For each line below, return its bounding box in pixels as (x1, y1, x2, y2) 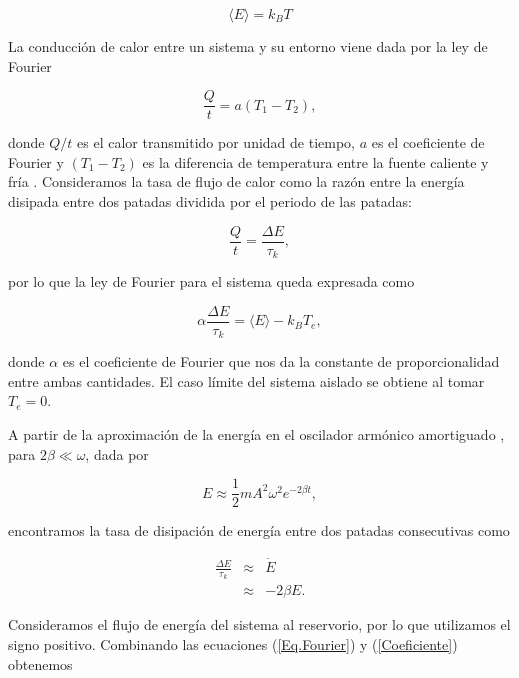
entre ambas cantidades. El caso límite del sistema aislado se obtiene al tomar (8, 370, 485, 391)
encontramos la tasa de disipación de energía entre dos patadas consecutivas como (8, 520, 510, 541)
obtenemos (8, 653, 73, 674)
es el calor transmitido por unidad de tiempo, (77, 132, 355, 153)
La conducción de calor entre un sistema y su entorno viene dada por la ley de (8, 36, 488, 56)
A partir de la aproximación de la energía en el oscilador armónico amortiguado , (8, 424, 505, 445)
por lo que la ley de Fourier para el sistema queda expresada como (8, 271, 415, 292)
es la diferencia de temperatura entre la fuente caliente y (142, 151, 489, 172)
